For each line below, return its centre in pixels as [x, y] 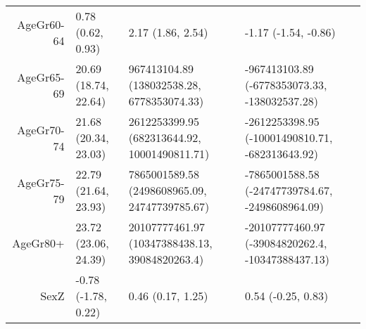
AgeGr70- [41, 129]
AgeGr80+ [38, 243]
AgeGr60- [41, 24]
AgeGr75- [41, 182]
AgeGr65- [41, 77]
